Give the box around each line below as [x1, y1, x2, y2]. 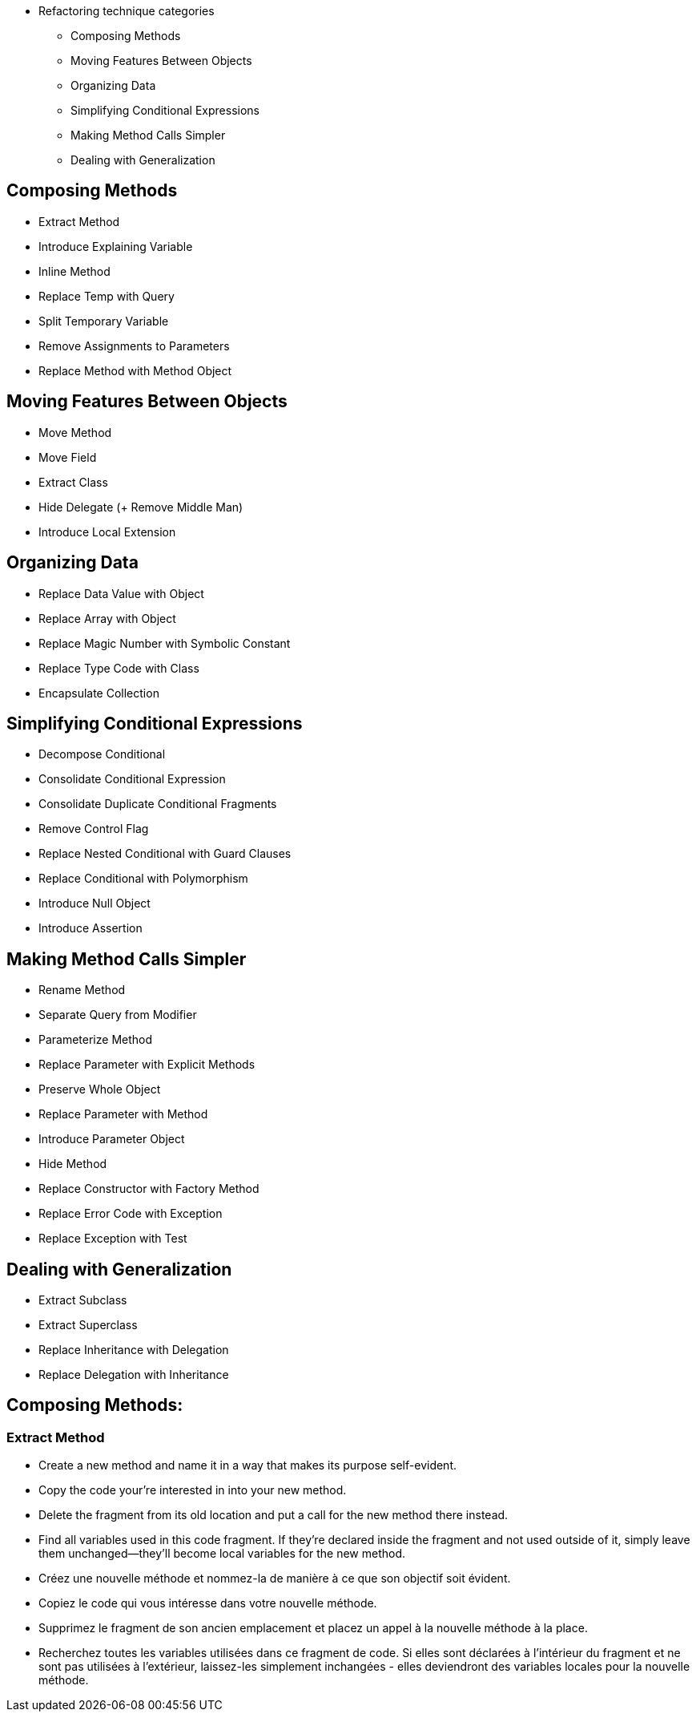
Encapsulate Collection [38, 685, 159, 700]
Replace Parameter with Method [38, 1107, 208, 1122]
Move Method [38, 425, 112, 439]
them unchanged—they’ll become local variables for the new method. [38, 1546, 406, 1561]
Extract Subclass [38, 1293, 127, 1308]
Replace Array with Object [38, 611, 176, 625]
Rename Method [38, 983, 126, 997]
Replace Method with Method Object [38, 363, 232, 378]
